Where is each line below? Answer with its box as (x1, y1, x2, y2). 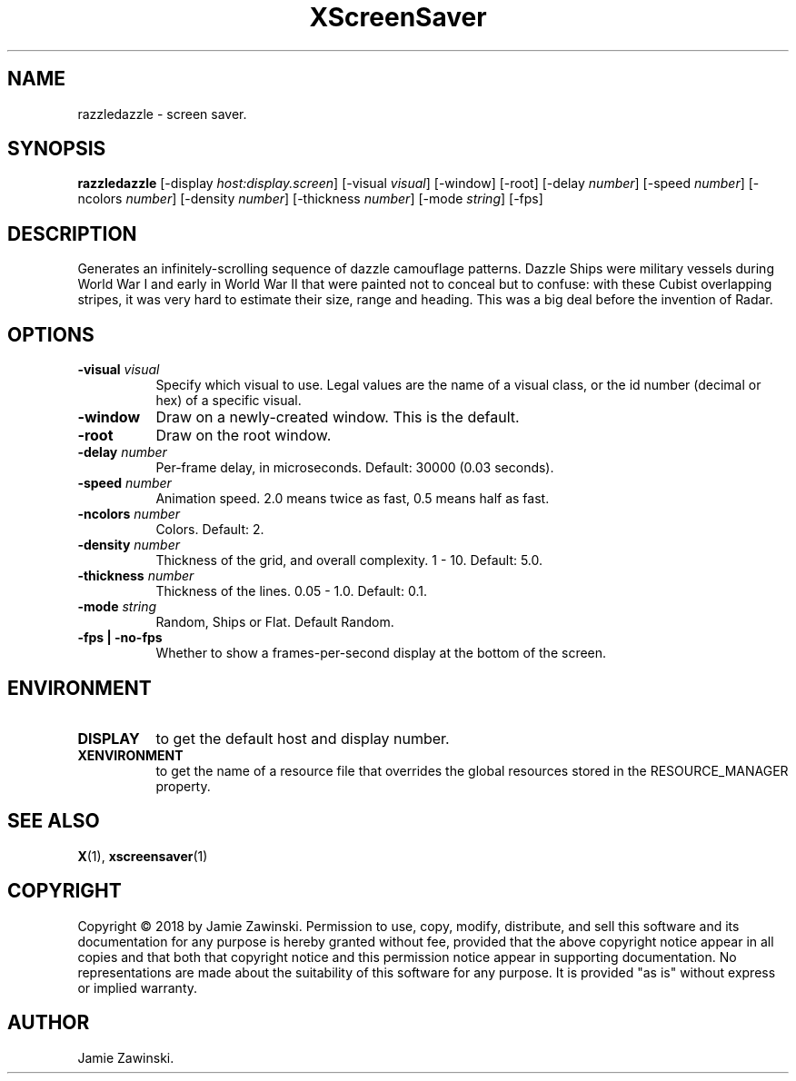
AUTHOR (7, 1011, 90, 1035)
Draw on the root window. (155, 426, 332, 445)
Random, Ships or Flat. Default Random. (155, 614, 394, 630)
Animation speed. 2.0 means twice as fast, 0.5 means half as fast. (155, 491, 550, 507)
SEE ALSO (7, 809, 100, 833)
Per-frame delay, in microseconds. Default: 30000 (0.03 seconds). (155, 460, 554, 476)
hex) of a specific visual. (155, 392, 302, 409)
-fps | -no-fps (77, 630, 163, 646)
